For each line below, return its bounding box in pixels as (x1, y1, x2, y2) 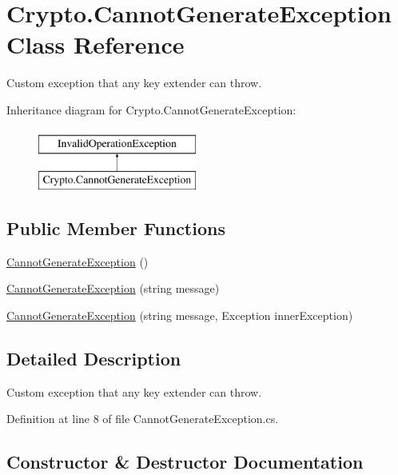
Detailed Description (6, 346, 181, 371)
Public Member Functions (6, 216, 225, 241)
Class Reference (6, 28, 185, 61)
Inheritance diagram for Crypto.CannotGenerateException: (6, 101, 297, 118)
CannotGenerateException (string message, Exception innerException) (6, 307, 353, 324)
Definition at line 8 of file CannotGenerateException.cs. (6, 410, 279, 427)
